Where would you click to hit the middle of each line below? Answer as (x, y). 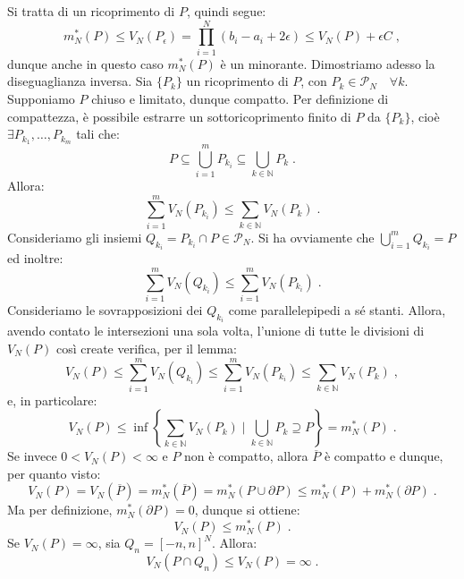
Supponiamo (41, 98)
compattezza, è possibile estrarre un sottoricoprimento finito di (179, 116)
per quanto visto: (54, 473)
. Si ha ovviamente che (312, 237)
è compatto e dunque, (384, 456)
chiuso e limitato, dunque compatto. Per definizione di (240, 98)
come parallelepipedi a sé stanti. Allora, (337, 309)
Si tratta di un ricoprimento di (91, 11)
